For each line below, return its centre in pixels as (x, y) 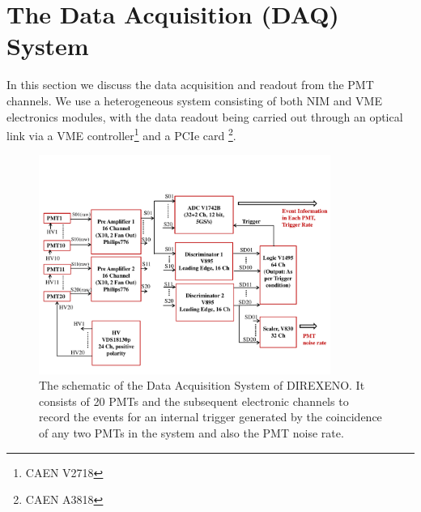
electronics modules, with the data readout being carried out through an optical (205, 116)
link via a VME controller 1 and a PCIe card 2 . (121, 134)
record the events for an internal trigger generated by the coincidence (210, 417)
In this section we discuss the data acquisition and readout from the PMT (190, 85)
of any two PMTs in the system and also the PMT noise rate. (191, 433)
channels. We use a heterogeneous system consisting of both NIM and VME (194, 100)
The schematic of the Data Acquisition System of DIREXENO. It (202, 385)
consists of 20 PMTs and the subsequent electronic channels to (194, 401)
